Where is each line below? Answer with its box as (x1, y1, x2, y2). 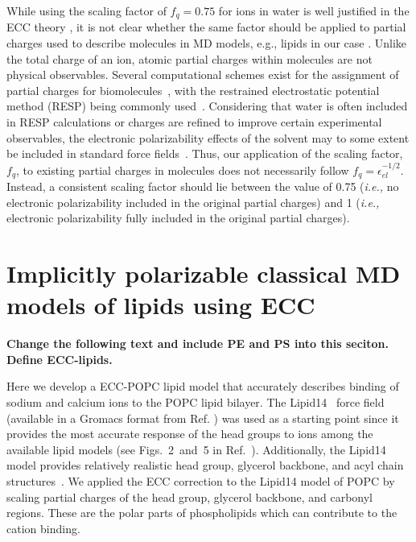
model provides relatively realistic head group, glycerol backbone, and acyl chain (6, 457, 404, 474)
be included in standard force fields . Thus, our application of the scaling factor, (6, 145, 403, 162)
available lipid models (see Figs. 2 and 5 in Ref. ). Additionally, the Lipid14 (6, 441, 386, 457)
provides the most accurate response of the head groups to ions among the (6, 425, 373, 442)
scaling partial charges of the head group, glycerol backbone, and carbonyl (6, 488, 373, 505)
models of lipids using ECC (6, 288, 315, 321)
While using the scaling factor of (6, 2, 167, 19)
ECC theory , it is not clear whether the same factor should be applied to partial (6, 19, 406, 35)
